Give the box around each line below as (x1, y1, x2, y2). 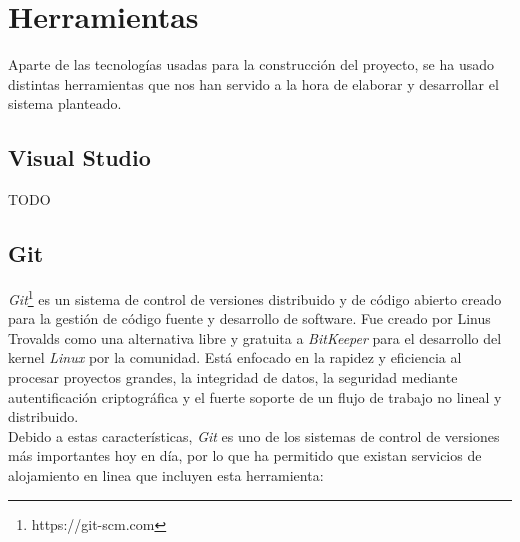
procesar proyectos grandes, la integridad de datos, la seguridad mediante (8, 366, 458, 387)
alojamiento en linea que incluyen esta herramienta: (8, 464, 324, 485)
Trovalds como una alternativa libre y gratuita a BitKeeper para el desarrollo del (8, 327, 502, 348)
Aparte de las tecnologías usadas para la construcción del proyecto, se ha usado (8, 54, 494, 75)
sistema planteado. (8, 93, 122, 114)
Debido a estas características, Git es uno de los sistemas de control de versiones (8, 425, 500, 446)
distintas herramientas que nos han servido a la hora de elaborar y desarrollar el (8, 73, 499, 94)
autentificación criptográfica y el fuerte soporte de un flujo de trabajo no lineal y (8, 386, 502, 407)
